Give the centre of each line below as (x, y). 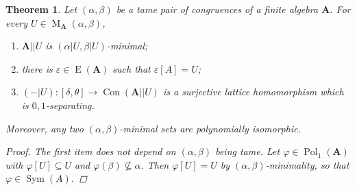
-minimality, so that (307, 164)
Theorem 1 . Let (41, 9)
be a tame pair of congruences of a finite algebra (217, 9)
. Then (155, 164)
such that (132, 68)
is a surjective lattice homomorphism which (253, 92)
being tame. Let (248, 151)
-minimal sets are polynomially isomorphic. (210, 128)
